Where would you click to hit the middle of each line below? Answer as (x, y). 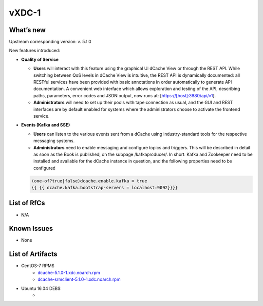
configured (44, 168)
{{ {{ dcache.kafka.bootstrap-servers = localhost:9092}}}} (105, 188)
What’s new (27, 30)
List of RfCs (27, 203)
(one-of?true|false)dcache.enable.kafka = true (89, 181)
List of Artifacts (33, 254)
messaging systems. (54, 141)
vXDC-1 (25, 13)
